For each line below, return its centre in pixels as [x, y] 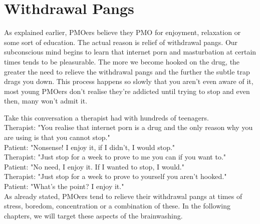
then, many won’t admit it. [46, 101]
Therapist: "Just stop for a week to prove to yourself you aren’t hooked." [115, 176]
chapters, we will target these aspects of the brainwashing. [93, 215]
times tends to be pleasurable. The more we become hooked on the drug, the [122, 61]
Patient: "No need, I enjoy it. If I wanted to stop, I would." [94, 166]
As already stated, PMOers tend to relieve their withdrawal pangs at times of [123, 196]
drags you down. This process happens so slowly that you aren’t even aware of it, [129, 81]
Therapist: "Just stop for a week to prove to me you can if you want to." [115, 157]
